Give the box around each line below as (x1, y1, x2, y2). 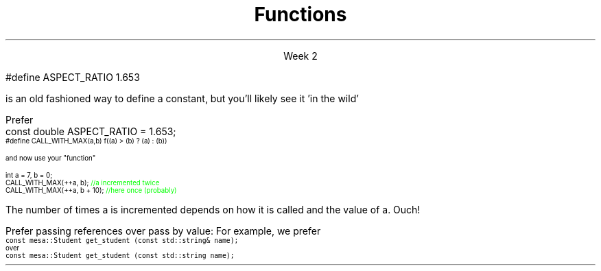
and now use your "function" (5, 154, 96, 162)
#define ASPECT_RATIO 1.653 (5, 71, 140, 83)
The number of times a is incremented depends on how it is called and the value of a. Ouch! (5, 203, 421, 215)
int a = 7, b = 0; (5, 171, 53, 179)
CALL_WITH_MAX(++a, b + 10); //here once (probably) (5, 186, 177, 194)
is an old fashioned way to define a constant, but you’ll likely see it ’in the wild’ (5, 92, 359, 104)
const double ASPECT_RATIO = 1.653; (5, 125, 176, 137)
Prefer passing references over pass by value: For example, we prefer (5, 224, 321, 237)
